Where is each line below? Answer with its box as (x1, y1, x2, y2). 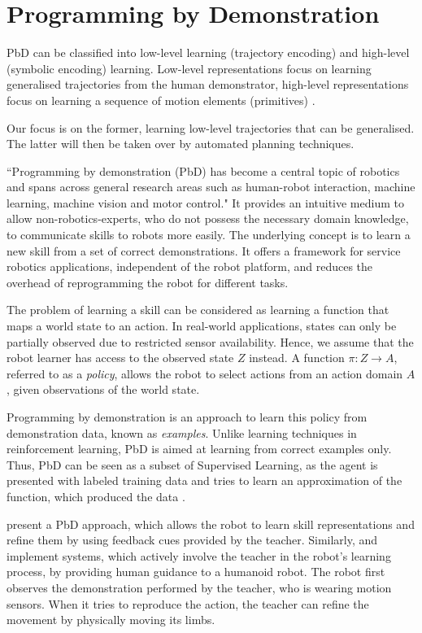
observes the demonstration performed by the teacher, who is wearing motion (7, 578, 392, 596)
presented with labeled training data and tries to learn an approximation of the (7, 472, 402, 489)
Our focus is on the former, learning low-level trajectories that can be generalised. (7, 119, 415, 136)
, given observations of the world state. (7, 381, 200, 398)
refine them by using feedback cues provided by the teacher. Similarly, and (7, 531, 378, 548)
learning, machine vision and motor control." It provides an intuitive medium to (7, 194, 404, 211)
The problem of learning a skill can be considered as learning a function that (7, 301, 389, 318)
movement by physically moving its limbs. (7, 611, 215, 628)
